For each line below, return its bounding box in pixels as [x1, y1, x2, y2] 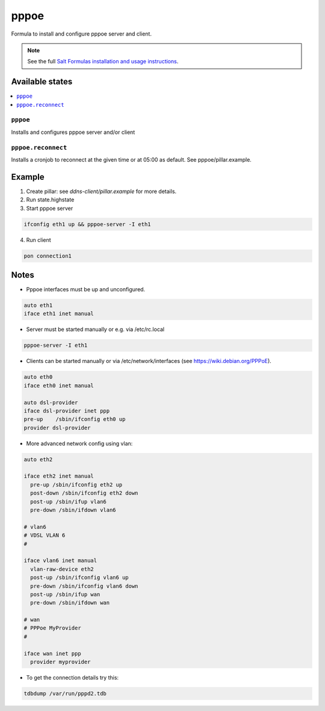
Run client [26, 236, 51, 244]
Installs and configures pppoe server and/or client [11, 128, 135, 136]
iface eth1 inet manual [23, 311, 94, 317]
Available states [11, 77, 73, 87]
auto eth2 [23, 456, 53, 463]
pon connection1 [23, 252, 72, 259]
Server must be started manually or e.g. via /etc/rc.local [26, 326, 165, 333]
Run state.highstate [26, 196, 75, 203]
